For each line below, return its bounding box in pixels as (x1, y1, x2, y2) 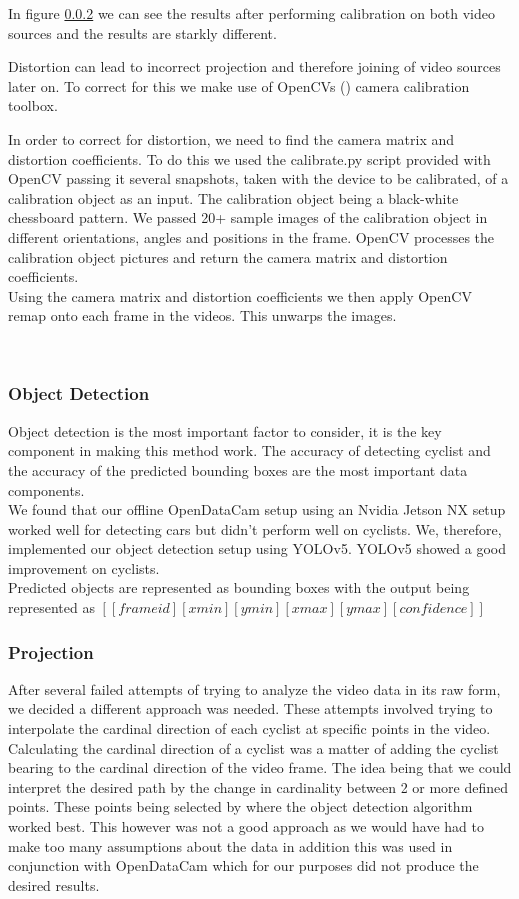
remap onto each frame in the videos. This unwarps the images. (8, 305, 397, 326)
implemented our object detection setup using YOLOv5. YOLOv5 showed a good (8, 538, 507, 559)
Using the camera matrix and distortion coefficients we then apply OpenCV (8, 285, 472, 306)
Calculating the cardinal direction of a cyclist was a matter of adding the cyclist (8, 737, 499, 758)
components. (8, 479, 85, 500)
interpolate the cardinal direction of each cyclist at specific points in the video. (8, 718, 491, 739)
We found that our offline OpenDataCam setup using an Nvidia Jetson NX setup (8, 499, 506, 520)
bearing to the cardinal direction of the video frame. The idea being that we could (8, 757, 512, 778)
